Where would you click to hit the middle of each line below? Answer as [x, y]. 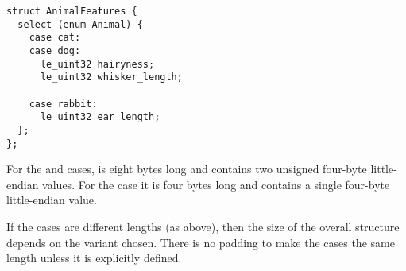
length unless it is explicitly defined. [94, 258]
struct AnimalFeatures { [72, 11]
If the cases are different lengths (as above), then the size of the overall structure [203, 226]
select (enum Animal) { [80, 24]
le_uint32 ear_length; [100, 117]
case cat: [55, 38]
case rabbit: [63, 104]
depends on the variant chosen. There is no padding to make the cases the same [201, 242]
